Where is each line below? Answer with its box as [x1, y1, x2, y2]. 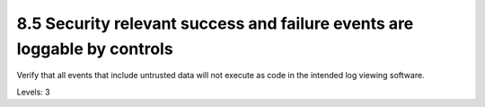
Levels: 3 [16, 86, 50, 97]
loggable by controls [16, 39, 174, 58]
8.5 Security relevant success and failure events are [16, 13, 414, 33]
